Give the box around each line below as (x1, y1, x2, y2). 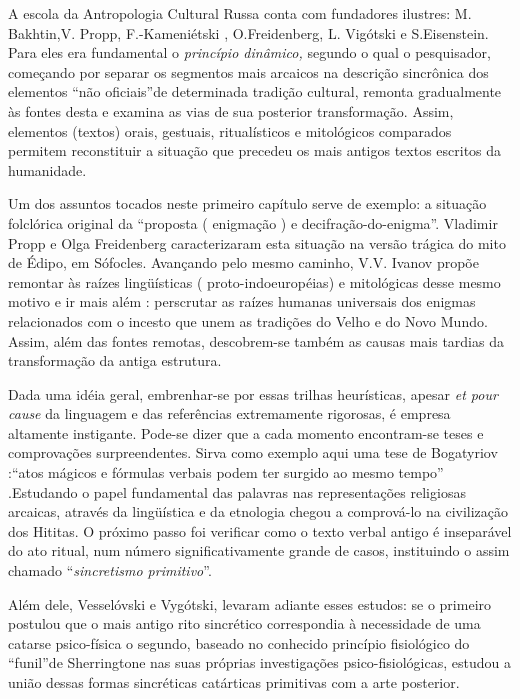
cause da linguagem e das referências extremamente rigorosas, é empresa (8, 403, 451, 424)
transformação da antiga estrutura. (8, 350, 222, 371)
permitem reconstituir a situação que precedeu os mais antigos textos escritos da (8, 140, 502, 161)
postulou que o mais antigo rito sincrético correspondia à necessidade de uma (8, 613, 481, 634)
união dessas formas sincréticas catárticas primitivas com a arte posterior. (8, 672, 460, 692)
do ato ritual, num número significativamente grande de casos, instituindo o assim (8, 540, 510, 561)
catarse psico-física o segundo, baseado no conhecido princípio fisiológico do (8, 632, 470, 653)
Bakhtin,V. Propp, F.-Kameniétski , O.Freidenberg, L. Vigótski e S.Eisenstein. (8, 22, 489, 43)
